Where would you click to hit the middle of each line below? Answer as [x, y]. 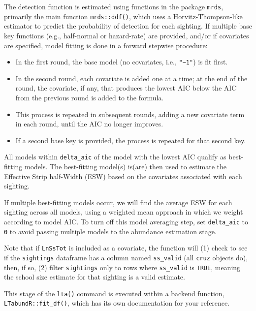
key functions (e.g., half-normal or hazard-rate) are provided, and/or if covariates [127, 35]
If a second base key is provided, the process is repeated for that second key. [131, 140]
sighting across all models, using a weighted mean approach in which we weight [124, 212]
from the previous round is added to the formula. [90, 97]
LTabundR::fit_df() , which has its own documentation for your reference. [117, 303]
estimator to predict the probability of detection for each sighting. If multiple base [128, 26]
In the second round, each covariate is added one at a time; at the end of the [131, 78]
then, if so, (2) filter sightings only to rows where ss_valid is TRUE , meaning [122, 267]
